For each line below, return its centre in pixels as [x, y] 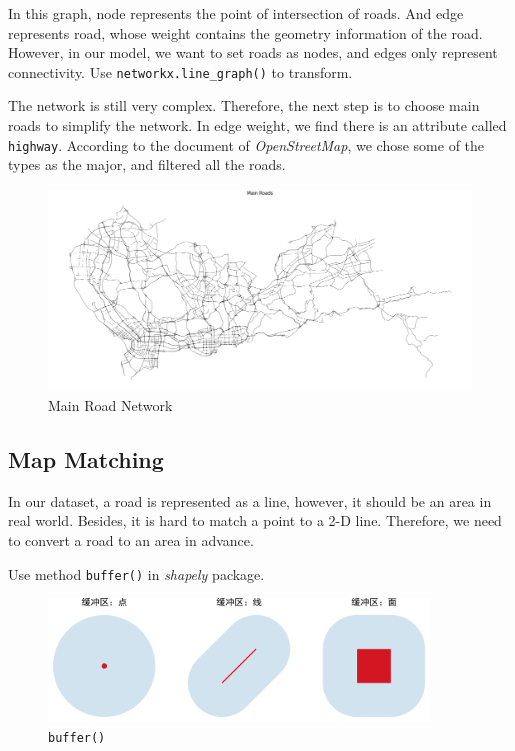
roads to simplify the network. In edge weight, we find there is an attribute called [257, 125]
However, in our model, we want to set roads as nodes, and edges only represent [253, 52]
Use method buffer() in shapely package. [136, 573]
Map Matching [86, 458]
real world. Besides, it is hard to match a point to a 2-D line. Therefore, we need [255, 520]
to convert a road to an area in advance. [131, 539]
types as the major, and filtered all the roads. [147, 164]
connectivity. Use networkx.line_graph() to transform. [180, 71]
